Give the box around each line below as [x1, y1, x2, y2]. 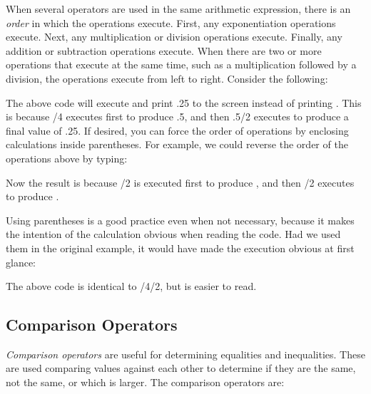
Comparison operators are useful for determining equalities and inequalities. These [6, 346, 365, 361]
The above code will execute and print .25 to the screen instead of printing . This [6, 95, 362, 110]
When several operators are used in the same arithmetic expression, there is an [6, 1, 351, 16]
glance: [6, 254, 36, 269]
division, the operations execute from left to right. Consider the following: [6, 71, 328, 85]
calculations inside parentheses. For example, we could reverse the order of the [6, 137, 348, 152]
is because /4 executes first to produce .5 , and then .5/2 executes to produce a [6, 109, 349, 124]
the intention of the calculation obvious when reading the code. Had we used [6, 227, 341, 242]
